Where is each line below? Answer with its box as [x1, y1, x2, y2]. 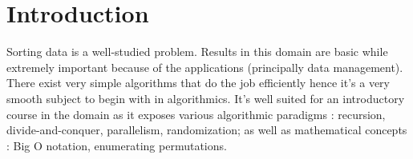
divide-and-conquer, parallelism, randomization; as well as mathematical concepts [6, 121, 407, 138]
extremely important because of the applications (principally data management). [6, 58, 403, 75]
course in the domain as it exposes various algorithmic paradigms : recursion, [6, 105, 386, 122]
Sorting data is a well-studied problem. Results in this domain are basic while [6, 43, 388, 60]
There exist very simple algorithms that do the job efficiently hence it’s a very [6, 74, 390, 91]
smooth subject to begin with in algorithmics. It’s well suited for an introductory [6, 89, 405, 106]
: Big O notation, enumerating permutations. [6, 137, 227, 153]
